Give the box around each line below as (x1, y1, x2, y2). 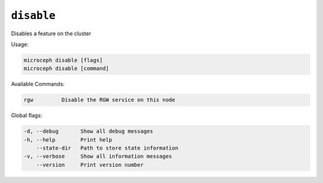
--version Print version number (36, 161, 144, 168)
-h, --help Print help (23, 136, 112, 143)
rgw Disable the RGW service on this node (23, 96, 176, 103)
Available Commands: (11, 81, 65, 88)
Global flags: (11, 112, 42, 119)
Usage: (11, 41, 29, 48)
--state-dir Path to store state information (36, 145, 179, 152)
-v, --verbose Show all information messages (23, 153, 172, 160)
